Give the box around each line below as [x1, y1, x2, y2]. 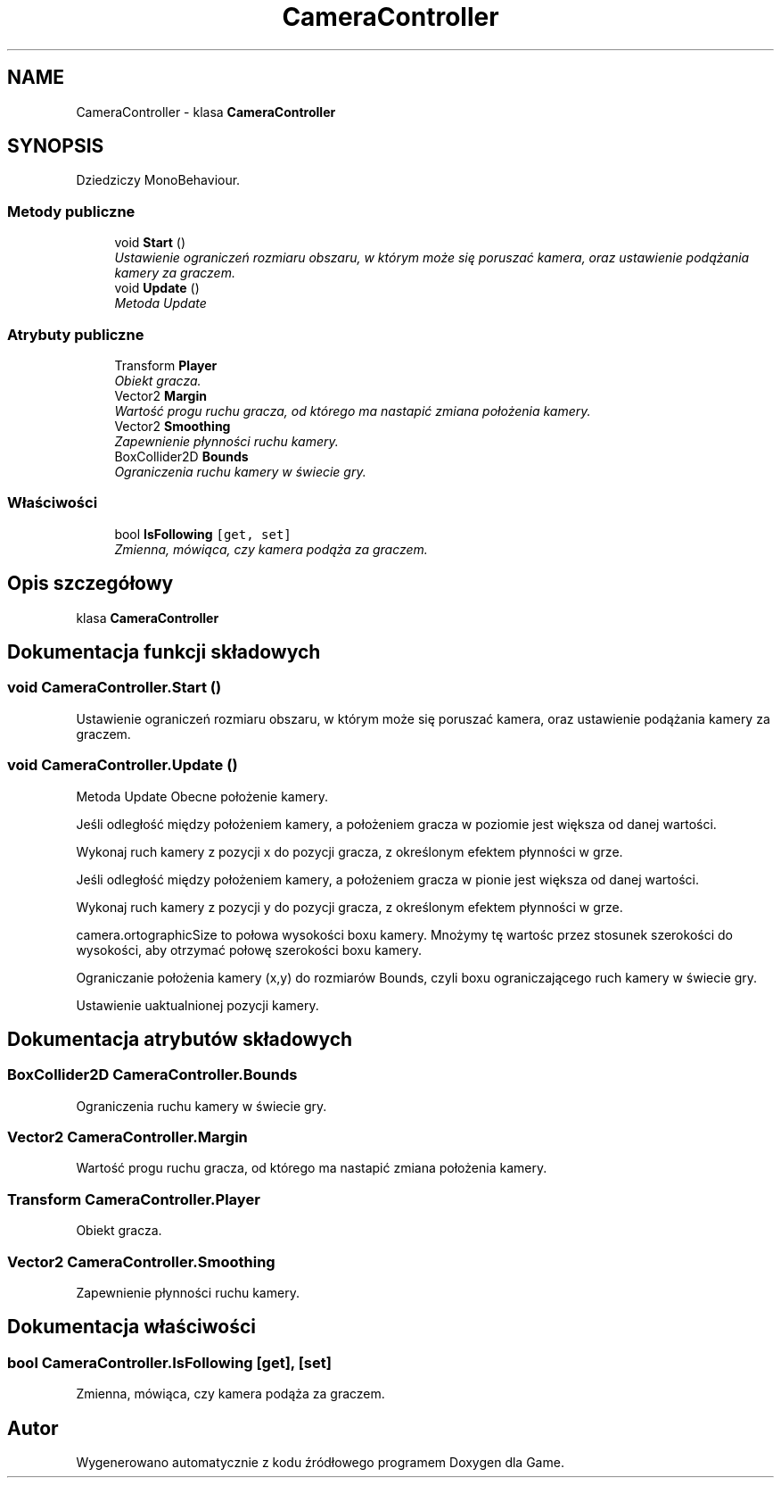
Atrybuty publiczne [7, 325, 144, 344]
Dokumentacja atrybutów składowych [7, 1027, 353, 1050]
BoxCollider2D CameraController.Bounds [7, 1066, 298, 1084]
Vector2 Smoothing [114, 418, 231, 434]
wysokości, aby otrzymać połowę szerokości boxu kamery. [76, 942, 422, 958]
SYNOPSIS [7, 135, 104, 158]
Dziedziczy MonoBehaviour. [76, 172, 241, 188]
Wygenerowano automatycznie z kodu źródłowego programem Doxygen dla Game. [76, 1455, 564, 1471]
